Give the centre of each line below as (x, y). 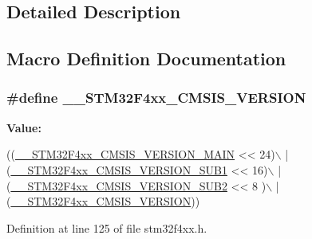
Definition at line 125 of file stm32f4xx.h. (107, 227)
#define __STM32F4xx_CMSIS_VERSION (156, 98)
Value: (24, 127)
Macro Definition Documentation (146, 59)
